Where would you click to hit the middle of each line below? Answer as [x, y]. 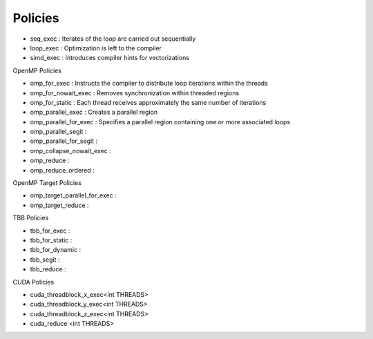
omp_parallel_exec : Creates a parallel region [94, 112]
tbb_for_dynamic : [56, 250]
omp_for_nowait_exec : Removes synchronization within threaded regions [135, 93]
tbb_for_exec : [50, 231]
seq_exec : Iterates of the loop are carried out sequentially [113, 39]
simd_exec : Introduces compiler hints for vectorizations [110, 58]
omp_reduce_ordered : [62, 170]
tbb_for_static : [51, 240]
